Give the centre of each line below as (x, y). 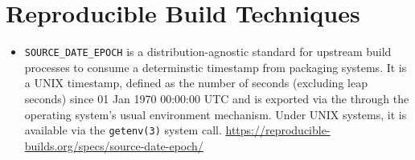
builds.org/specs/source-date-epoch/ (114, 145)
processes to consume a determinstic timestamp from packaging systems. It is (216, 67)
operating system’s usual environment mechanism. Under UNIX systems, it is (216, 114)
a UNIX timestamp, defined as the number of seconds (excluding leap (196, 83)
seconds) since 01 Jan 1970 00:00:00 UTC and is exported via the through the (217, 98)
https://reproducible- (278, 130)
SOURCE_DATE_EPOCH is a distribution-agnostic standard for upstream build (208, 52)
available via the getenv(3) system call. (123, 130)
